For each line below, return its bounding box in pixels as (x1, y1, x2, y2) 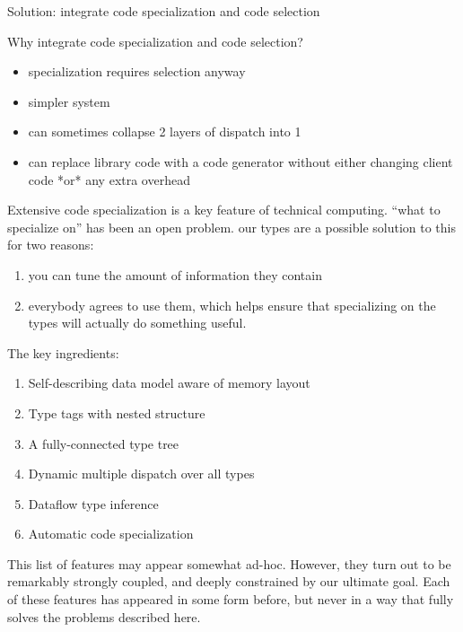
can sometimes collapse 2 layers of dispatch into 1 (28, 122, 301, 141)
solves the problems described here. (7, 607, 201, 626)
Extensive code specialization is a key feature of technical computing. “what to (7, 200, 441, 219)
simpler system (28, 92, 110, 110)
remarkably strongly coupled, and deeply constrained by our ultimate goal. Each (7, 572, 450, 591)
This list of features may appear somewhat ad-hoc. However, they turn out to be (7, 554, 451, 573)
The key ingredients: (7, 343, 119, 362)
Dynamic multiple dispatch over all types (28, 464, 255, 483)
